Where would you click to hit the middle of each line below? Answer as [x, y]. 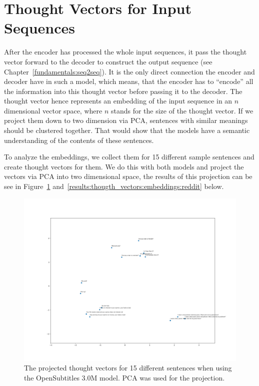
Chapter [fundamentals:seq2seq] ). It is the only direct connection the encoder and [129, 71]
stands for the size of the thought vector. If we [182, 110]
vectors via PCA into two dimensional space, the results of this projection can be [128, 176]
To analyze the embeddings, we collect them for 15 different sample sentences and [129, 157]
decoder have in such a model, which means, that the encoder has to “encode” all [129, 81]
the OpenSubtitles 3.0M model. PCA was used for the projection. [124, 377]
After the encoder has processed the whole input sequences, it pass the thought [125, 52]
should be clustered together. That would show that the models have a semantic [127, 130]
